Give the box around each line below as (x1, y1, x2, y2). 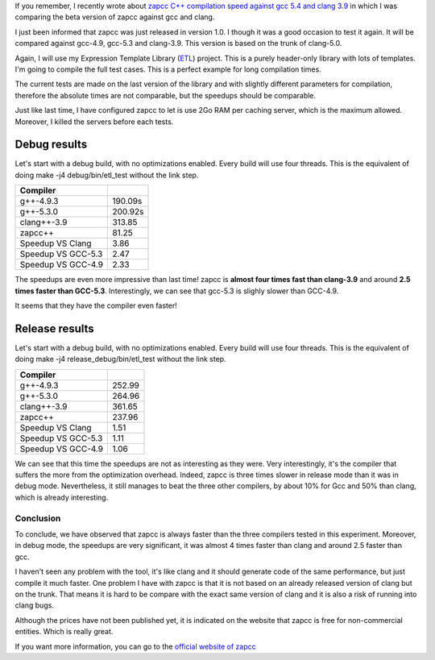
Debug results (14, 138, 88, 152)
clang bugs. (14, 600, 54, 610)
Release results (14, 322, 94, 335)
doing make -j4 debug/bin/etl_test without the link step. (14, 170, 199, 180)
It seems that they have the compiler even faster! (14, 301, 177, 310)
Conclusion (14, 513, 61, 524)
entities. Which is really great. (14, 627, 114, 637)
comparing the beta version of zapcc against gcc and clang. (14, 12, 215, 22)
